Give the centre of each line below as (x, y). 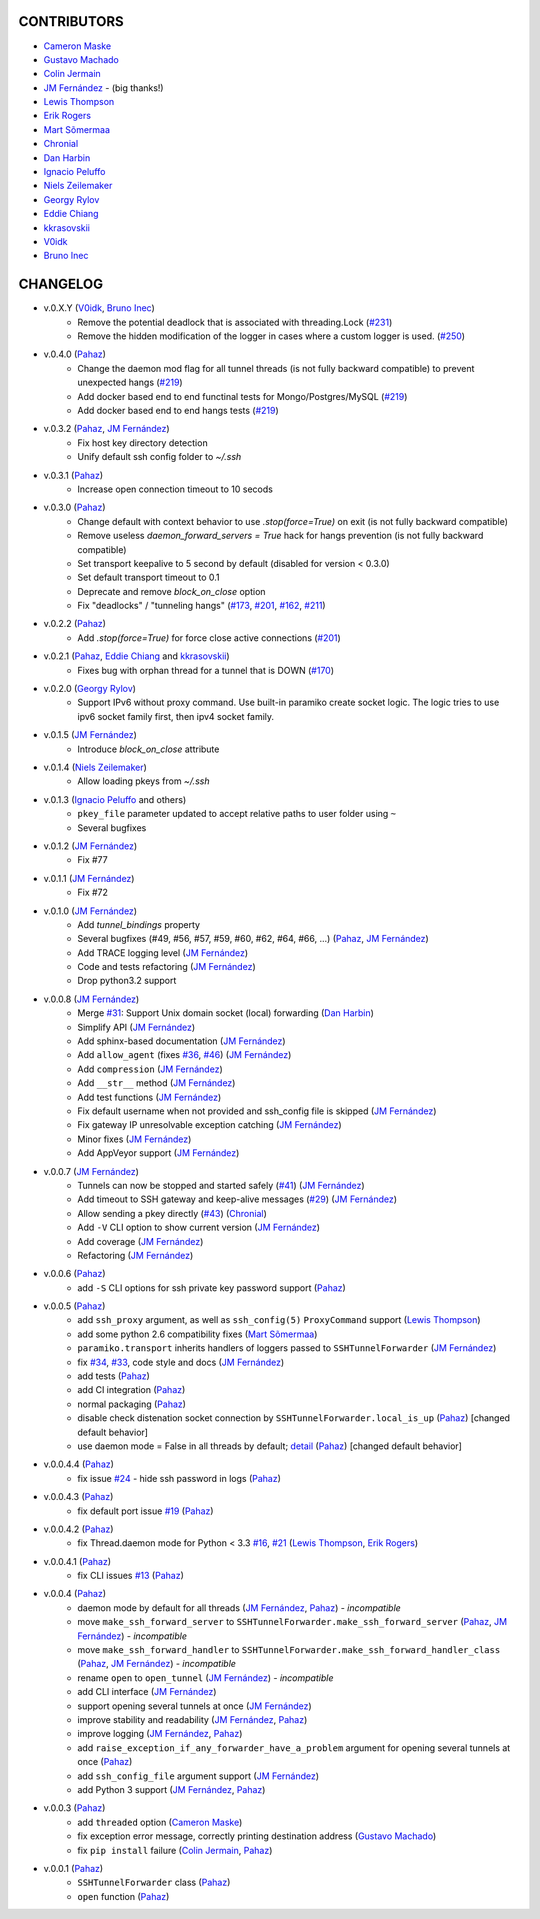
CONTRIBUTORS (71, 21)
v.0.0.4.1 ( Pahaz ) (77, 1561)
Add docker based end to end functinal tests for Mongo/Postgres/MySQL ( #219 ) (242, 396)
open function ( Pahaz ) (123, 1896)
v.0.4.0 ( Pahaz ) (75, 354)
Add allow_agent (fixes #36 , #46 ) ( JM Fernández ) (184, 1055)
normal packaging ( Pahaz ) (132, 1404)
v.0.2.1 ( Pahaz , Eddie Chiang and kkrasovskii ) (136, 656)
